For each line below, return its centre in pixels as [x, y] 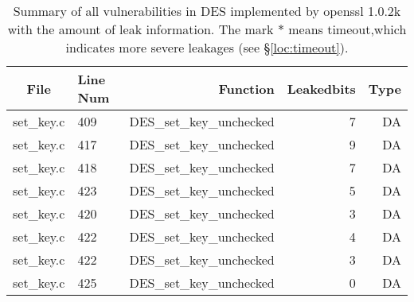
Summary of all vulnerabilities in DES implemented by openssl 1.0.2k [207, 11]
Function [246, 88]
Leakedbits [321, 88]
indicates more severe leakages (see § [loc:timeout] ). [207, 47]
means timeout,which [348, 29]
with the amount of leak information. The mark [141, 29]
